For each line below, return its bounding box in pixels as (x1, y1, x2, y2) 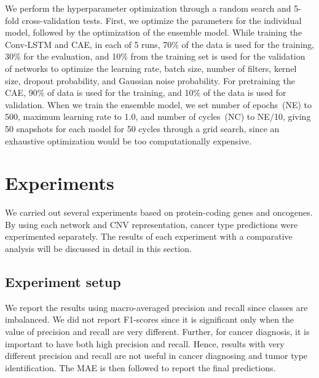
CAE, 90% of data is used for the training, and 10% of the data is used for (5, 86, 286, 99)
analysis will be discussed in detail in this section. (5, 242, 192, 255)
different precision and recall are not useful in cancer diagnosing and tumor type (5, 349, 308, 362)
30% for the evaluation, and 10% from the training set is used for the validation (5, 50, 305, 63)
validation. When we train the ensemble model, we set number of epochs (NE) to (5, 98, 312, 111)
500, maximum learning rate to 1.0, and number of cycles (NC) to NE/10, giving (5, 110, 311, 123)
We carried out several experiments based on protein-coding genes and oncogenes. (5, 206, 313, 219)
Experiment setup (5, 272, 121, 291)
